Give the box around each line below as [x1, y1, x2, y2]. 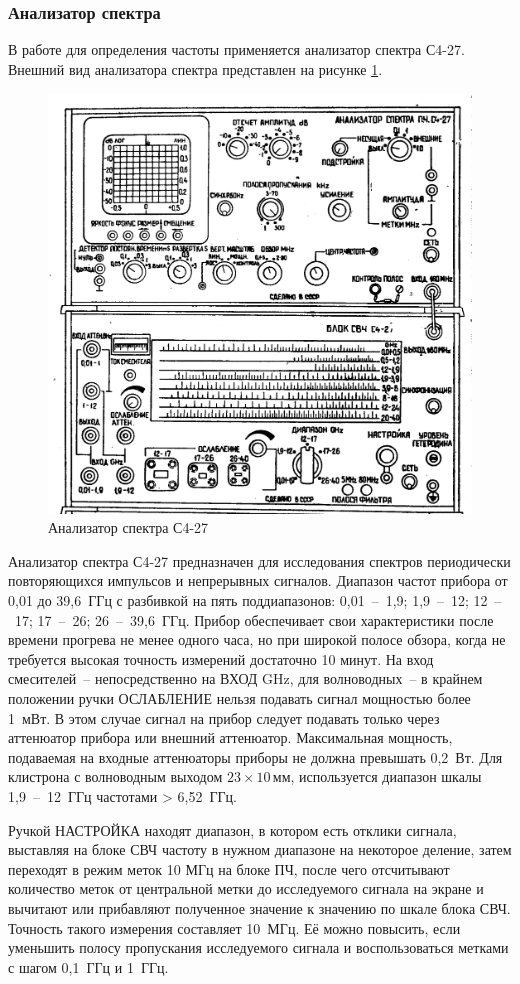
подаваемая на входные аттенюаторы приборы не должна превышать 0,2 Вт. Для [8, 746, 503, 767]
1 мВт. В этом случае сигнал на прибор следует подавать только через [8, 707, 440, 728]
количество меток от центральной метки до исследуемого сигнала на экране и [8, 878, 484, 899]
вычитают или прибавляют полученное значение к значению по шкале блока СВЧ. [8, 897, 511, 918]
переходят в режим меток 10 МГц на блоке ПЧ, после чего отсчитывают [8, 858, 450, 879]
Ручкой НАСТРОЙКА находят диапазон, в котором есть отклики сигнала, [8, 819, 457, 840]
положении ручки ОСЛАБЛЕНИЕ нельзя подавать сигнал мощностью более [8, 688, 471, 709]
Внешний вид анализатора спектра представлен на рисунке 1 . [8, 58, 383, 79]
